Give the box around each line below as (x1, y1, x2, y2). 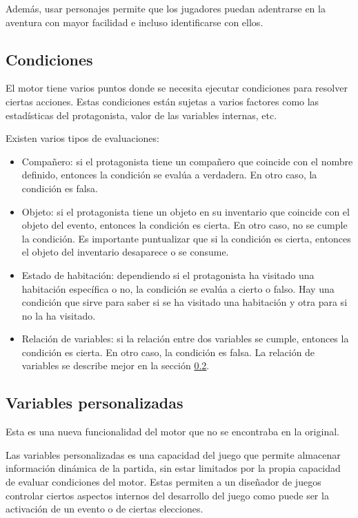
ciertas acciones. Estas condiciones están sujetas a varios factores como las (6, 94, 319, 108)
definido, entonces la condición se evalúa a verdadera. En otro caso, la (21, 167, 317, 182)
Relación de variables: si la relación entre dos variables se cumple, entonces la (21, 331, 349, 346)
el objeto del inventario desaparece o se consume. (21, 245, 229, 259)
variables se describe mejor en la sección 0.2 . (21, 358, 210, 373)
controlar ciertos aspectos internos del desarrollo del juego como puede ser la (6, 488, 329, 502)
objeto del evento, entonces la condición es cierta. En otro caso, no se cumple (21, 218, 348, 232)
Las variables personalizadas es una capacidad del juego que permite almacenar (6, 447, 341, 462)
